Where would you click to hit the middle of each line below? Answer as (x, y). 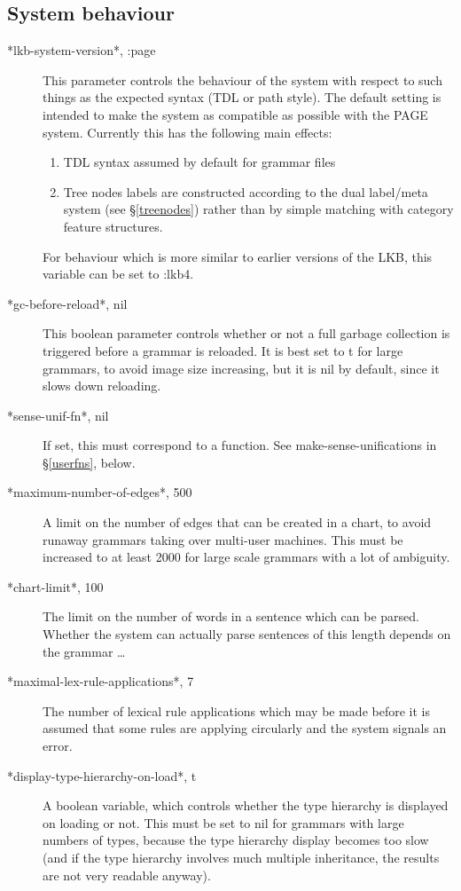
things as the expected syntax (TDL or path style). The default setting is (242, 97)
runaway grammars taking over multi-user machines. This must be (223, 539)
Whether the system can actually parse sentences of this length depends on (247, 634)
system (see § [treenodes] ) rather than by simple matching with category (258, 209)
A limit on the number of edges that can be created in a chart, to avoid (237, 522)
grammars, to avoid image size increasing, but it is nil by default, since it (241, 368)
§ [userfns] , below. (89, 462)
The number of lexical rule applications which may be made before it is (236, 710)
